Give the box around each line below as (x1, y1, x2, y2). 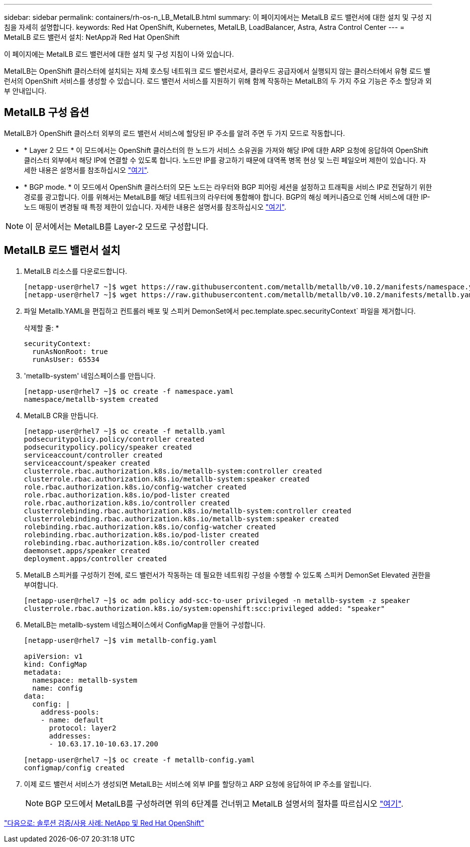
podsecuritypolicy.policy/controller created (24, 435, 205, 443)
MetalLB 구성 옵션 (4, 106, 89, 119)
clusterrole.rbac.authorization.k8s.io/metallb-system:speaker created (24, 475, 310, 483)
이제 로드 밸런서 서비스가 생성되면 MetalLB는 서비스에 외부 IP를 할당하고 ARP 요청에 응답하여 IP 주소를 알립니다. (24, 779, 371, 788)
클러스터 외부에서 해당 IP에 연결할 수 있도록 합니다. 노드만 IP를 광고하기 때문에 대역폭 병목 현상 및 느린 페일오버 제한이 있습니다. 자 (24, 155, 426, 164)
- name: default (40, 716, 104, 724)
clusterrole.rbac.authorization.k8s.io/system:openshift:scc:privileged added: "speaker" (24, 604, 385, 612)
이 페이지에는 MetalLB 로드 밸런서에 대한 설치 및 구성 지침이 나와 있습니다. (4, 50, 234, 58)
